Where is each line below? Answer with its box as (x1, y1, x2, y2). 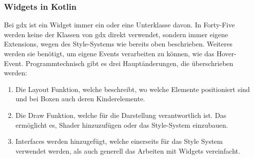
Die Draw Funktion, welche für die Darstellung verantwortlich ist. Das (15, 110, 227, 120)
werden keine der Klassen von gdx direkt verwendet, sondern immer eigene (4, 29, 228, 39)
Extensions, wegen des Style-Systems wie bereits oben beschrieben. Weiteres (4, 39, 232, 49)
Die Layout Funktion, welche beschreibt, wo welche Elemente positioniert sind (15, 84, 250, 94)
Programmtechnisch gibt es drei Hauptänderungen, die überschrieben (25, 58, 233, 68)
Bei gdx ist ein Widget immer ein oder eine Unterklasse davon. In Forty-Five (4, 20, 235, 30)
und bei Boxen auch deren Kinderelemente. (15, 93, 145, 104)
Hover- (216, 48, 237, 58)
